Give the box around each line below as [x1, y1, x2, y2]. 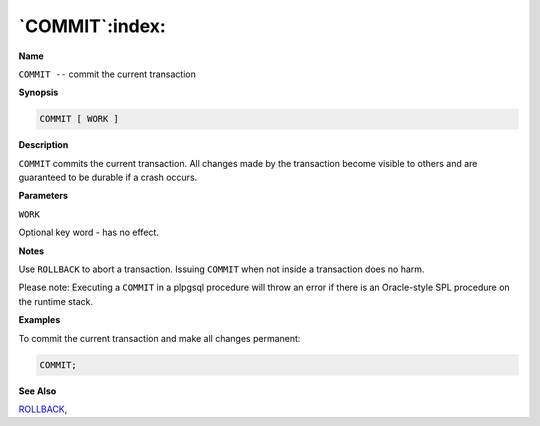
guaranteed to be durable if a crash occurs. [18, 171, 198, 184]
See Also [18, 385, 57, 397]
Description [18, 139, 69, 151]
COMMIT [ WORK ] [39, 113, 120, 125]
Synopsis [18, 86, 59, 99]
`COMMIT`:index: [18, 15, 167, 37]
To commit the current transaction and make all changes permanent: [18, 332, 301, 344]
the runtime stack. [18, 295, 94, 307]
